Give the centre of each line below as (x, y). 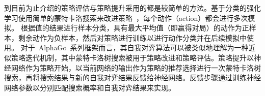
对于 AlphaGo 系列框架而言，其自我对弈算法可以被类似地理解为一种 (135, 47)
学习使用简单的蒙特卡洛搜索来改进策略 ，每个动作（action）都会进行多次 (126, 18)
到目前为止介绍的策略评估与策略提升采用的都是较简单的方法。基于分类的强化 (132, 8)
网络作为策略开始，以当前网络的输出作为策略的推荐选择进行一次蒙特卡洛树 (136, 67)
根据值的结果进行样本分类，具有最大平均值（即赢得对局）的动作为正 (135, 28)
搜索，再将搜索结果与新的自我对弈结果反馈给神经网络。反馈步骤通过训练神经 (132, 77)
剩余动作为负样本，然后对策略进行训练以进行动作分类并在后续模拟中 (132, 37)
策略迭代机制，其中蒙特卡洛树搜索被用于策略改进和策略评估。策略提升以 (132, 57)
